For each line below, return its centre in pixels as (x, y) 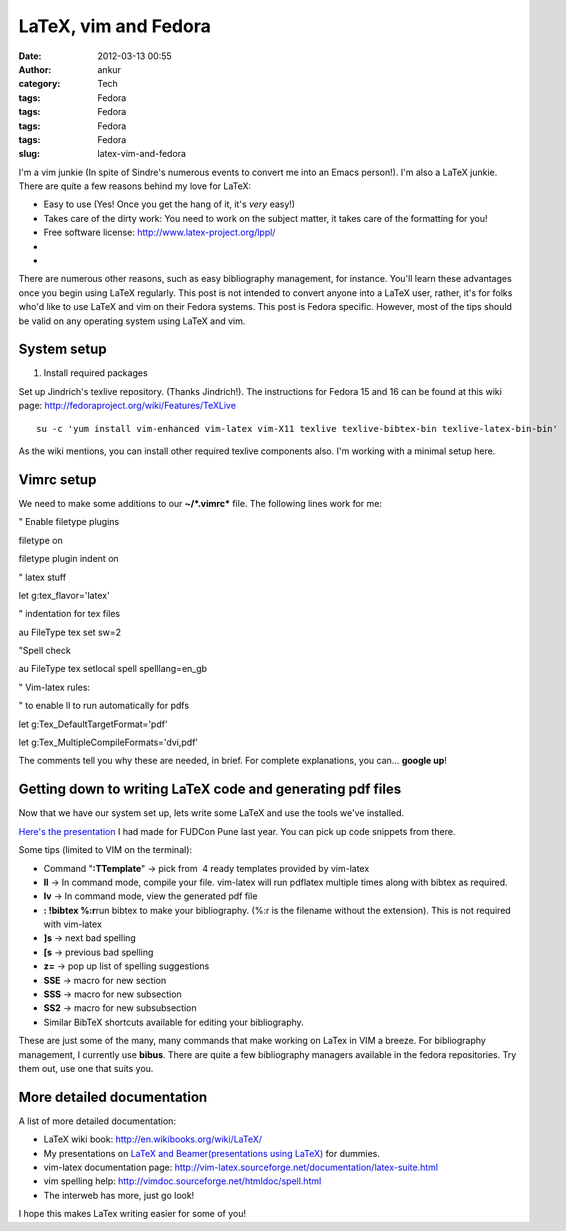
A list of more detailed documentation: (97, 1121)
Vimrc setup (57, 479)
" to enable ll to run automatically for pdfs (104, 706)
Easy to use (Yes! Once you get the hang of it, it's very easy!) (169, 204)
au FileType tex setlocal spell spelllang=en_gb (113, 669)
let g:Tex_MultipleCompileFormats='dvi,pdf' (108, 742)
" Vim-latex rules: (54, 687)
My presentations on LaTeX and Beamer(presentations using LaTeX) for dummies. (211, 1153)
